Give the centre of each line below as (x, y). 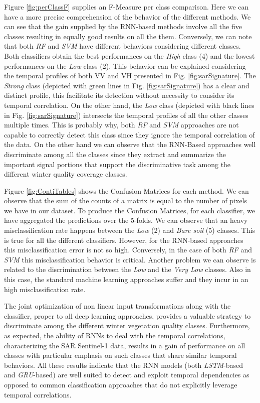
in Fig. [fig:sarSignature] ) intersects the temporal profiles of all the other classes (126, 115)
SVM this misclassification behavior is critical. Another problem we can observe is (130, 259)
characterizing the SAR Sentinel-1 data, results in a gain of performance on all (125, 345)
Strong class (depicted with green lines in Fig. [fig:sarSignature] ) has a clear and (127, 85)
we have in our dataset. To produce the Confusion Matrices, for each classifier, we (130, 210)
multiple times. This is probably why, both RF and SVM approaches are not (121, 125)
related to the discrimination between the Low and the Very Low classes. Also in (127, 269)
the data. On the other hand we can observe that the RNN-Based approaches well (130, 144)
